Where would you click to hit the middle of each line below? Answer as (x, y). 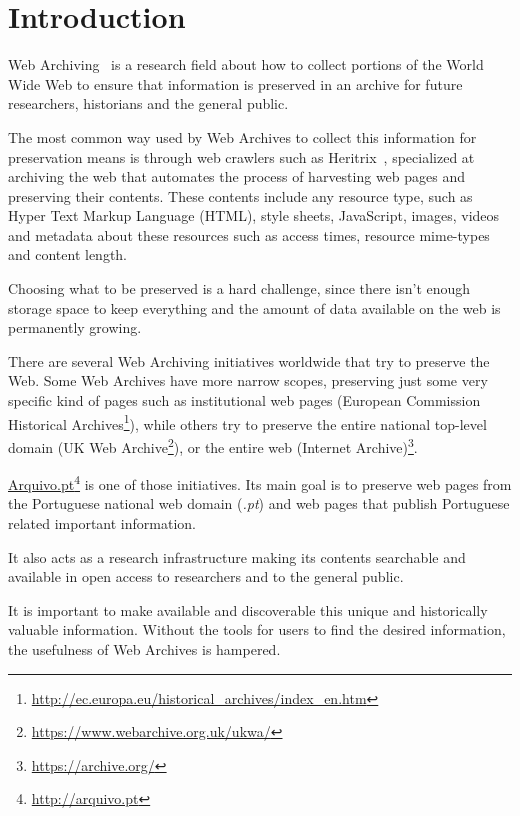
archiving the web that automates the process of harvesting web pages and (237, 176)
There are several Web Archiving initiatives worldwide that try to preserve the (249, 360)
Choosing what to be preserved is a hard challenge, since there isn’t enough (239, 288)
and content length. (68, 254)
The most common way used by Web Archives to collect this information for (242, 136)
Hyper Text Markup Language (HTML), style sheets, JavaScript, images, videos (254, 215)
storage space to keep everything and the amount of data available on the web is (254, 307)
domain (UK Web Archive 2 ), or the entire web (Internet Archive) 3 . (213, 445)
